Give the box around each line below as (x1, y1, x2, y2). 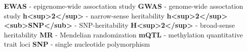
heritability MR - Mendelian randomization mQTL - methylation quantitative (4, 29, 243, 39)
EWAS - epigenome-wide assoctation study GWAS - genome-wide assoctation (4, 1, 244, 11)
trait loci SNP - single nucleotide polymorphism (4, 39, 150, 49)
